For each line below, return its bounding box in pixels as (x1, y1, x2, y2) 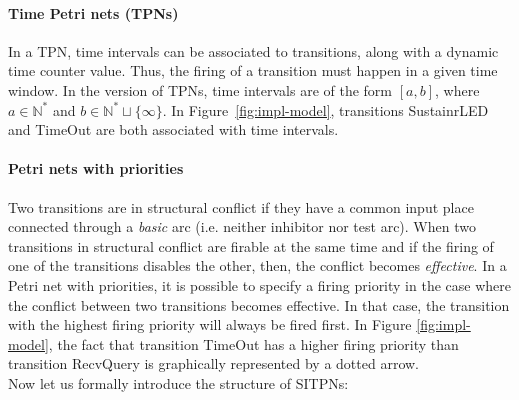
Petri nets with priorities (8, 158, 184, 179)
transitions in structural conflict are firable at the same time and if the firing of (8, 235, 494, 256)
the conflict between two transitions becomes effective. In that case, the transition (8, 294, 510, 315)
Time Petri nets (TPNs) (8, 2, 179, 23)
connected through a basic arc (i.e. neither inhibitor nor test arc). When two (8, 216, 476, 237)
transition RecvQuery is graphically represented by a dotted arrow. (8, 353, 419, 374)
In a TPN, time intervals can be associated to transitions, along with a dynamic (8, 40, 499, 61)
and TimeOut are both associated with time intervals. (8, 119, 339, 140)
